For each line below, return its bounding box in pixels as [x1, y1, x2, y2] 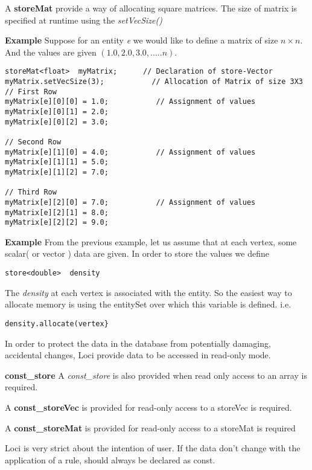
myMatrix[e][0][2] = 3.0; [5, 117, 109, 126]
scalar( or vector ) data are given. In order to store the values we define [5, 247, 269, 260]
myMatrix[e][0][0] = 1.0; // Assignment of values [5, 97, 256, 106]
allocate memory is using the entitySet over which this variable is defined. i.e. [5, 298, 291, 311]
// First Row [5, 87, 57, 96]
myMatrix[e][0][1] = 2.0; [5, 108, 109, 116]
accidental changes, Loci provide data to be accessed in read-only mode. [5, 349, 271, 361]
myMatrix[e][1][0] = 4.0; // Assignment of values [5, 147, 256, 156]
